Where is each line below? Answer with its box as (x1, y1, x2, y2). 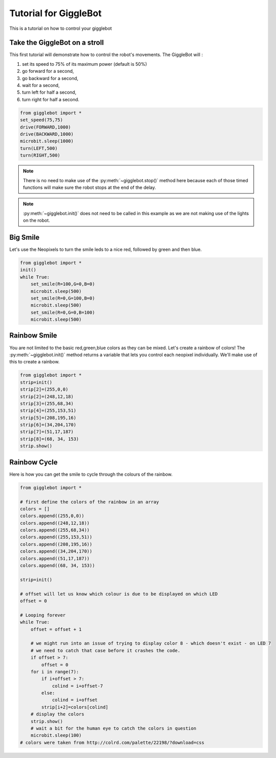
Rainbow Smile (9, 331, 58, 340)
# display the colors (30, 711, 85, 717)
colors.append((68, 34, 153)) (20, 563, 95, 569)
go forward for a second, (22, 68, 74, 74)
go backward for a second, (22, 75, 78, 81)
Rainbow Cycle (9, 458, 58, 467)
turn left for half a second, (22, 89, 76, 96)
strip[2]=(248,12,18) (20, 394, 74, 399)
